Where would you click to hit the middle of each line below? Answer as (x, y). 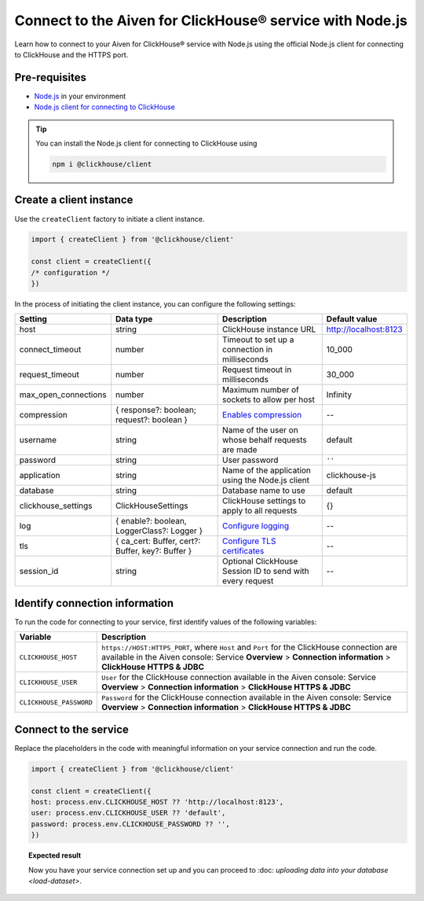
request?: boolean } (152, 420)
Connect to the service (72, 729)
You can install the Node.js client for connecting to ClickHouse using (146, 143)
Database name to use (264, 491)
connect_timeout (50, 350)
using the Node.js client (266, 480)
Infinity (339, 395)
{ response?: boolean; (155, 410)
